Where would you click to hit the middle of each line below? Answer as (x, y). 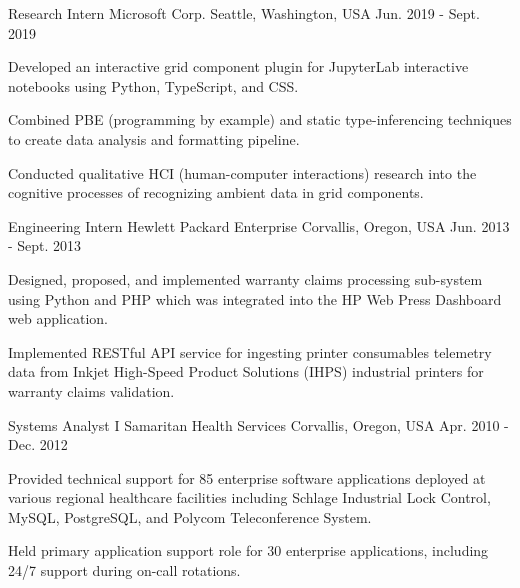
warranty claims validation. (91, 390)
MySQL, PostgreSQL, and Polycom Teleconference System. (190, 516)
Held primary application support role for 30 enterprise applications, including (248, 550)
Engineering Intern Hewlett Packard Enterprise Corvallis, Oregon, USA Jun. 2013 (259, 225)
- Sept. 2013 (45, 245)
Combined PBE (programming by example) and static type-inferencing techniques (260, 119)
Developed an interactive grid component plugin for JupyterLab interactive (238, 66)
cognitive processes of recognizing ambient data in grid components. (216, 192)
